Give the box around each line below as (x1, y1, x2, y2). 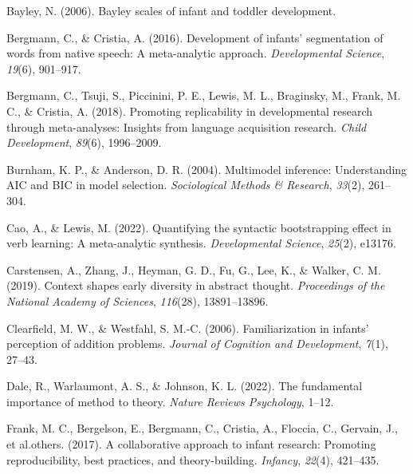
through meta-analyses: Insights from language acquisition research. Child (6, 118, 367, 135)
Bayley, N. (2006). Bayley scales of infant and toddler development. (6, 2, 336, 18)
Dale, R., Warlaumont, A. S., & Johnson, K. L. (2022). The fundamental (6, 377, 363, 394)
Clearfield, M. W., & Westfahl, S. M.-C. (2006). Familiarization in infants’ (6, 319, 369, 336)
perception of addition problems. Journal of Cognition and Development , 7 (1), (6, 335, 388, 352)
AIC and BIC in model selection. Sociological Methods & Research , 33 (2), (6, 176, 365, 193)
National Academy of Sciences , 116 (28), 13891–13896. (6, 292, 269, 309)
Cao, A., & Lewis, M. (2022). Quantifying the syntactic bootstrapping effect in (6, 219, 391, 235)
